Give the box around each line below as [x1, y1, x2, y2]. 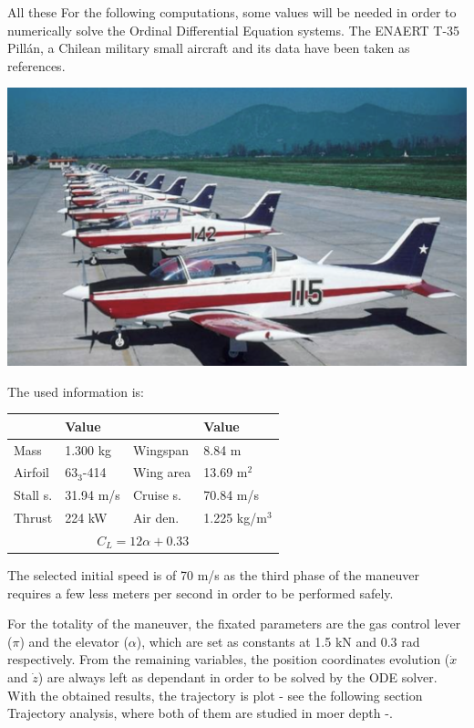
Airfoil [14, 463, 49, 482]
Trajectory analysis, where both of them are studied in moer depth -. [7, 703, 393, 723]
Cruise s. [132, 485, 181, 504]
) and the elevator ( [19, 631, 129, 650]
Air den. [132, 508, 180, 527]
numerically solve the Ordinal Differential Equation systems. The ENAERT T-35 [7, 20, 460, 39]
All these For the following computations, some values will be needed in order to [7, 3, 457, 21]
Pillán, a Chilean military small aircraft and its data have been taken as [7, 38, 410, 57]
